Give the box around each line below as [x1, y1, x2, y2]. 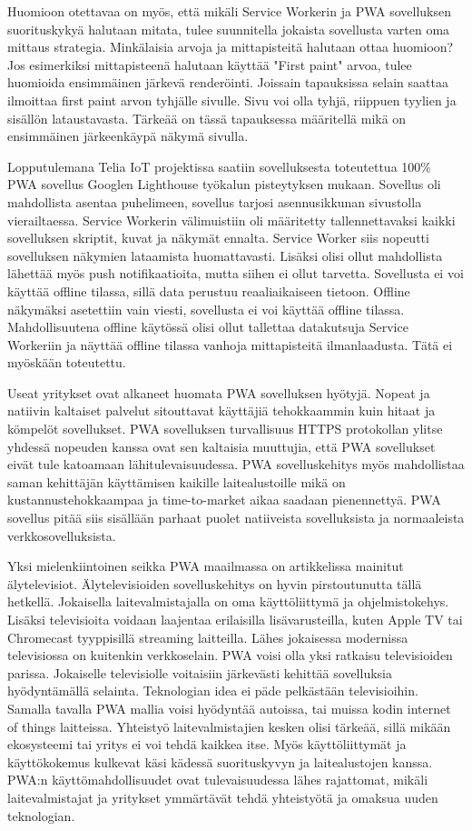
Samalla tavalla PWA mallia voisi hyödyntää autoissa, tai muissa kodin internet [7, 698, 451, 717]
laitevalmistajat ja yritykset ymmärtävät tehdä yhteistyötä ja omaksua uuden [7, 787, 438, 806]
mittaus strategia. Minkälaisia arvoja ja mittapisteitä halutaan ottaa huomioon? [7, 37, 454, 56]
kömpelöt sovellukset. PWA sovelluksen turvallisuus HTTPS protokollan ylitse [7, 419, 443, 438]
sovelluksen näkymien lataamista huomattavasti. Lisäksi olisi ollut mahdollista [7, 245, 443, 265]
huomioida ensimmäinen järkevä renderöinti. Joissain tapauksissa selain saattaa [7, 73, 448, 92]
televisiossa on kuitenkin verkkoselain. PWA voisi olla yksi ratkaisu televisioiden [7, 646, 453, 665]
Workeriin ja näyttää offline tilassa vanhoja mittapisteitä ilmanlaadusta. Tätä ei [7, 335, 453, 354]
